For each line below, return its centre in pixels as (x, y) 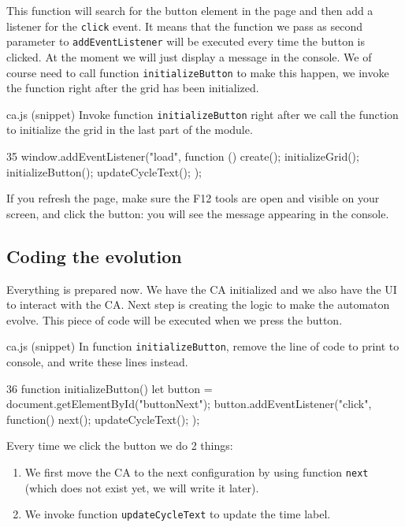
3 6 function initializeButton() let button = (110, 388)
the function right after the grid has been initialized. (133, 88)
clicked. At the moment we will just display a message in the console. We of (189, 56)
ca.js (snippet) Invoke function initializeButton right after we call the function (202, 114)
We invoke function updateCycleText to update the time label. (178, 514)
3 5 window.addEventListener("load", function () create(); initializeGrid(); (183, 156)
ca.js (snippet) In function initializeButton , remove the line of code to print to (203, 346)
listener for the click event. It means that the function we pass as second (185, 26)
